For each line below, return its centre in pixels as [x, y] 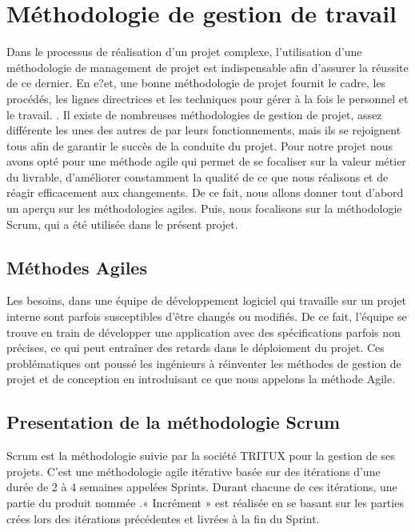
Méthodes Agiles [77, 267]
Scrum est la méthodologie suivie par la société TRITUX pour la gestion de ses [201, 456]
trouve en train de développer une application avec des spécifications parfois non [204, 332]
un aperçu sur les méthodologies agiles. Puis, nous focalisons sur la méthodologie [204, 208]
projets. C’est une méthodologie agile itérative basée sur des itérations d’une [194, 471]
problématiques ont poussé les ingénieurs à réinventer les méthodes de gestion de [204, 363]
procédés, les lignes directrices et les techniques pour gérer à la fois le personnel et [207, 98]
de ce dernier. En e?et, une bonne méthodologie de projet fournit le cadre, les [196, 83]
